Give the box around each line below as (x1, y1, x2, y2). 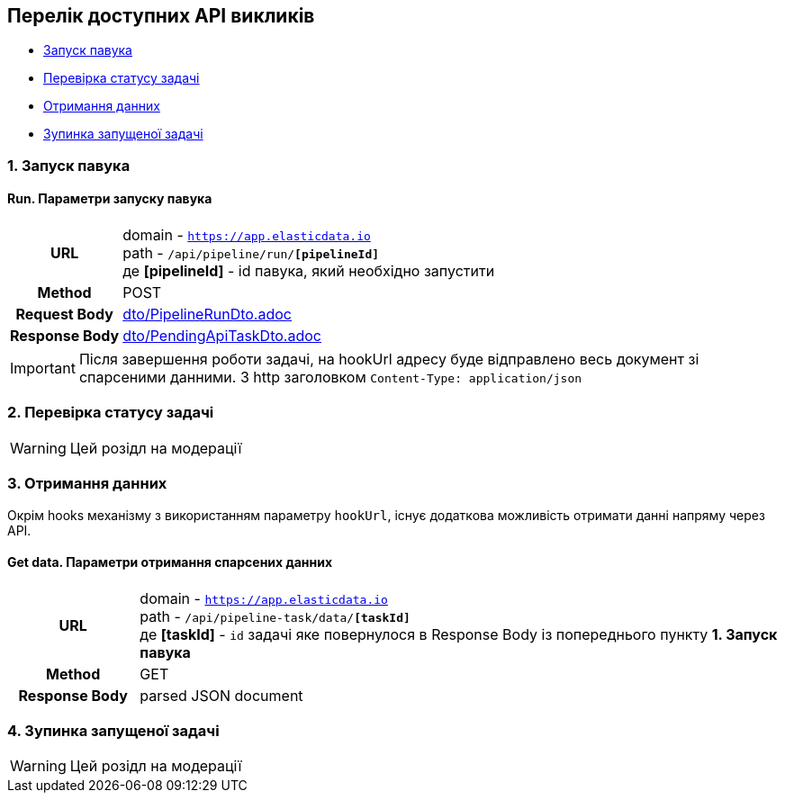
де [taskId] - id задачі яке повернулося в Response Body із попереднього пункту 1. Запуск (140, 625, 778, 643)
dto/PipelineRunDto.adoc (122, 305, 292, 324)
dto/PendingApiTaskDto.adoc (122, 327, 321, 346)
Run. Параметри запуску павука (7, 191, 212, 207)
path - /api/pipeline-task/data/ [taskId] (140, 607, 411, 625)
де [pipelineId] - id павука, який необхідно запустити (122, 262, 495, 281)
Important (10, 359, 76, 378)
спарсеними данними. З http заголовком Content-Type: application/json (78, 368, 582, 387)
